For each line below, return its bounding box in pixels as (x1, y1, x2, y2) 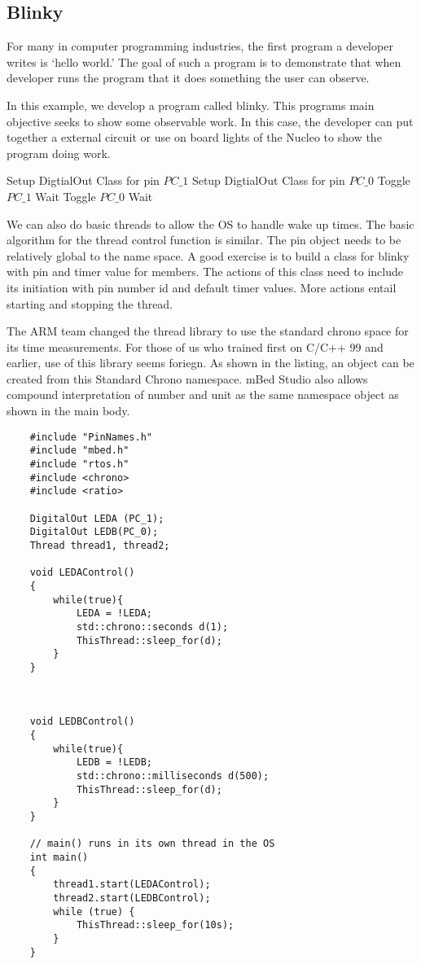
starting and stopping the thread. (7, 295, 173, 312)
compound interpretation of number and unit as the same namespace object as (7, 386, 399, 403)
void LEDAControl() (29, 567, 135, 579)
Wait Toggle (35, 187, 96, 204)
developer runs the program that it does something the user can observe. (7, 69, 370, 86)
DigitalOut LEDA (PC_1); (29, 512, 164, 524)
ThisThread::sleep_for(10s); (76, 919, 235, 931)
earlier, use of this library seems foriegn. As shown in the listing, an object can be (7, 354, 414, 371)
